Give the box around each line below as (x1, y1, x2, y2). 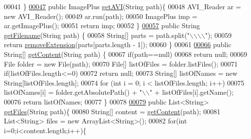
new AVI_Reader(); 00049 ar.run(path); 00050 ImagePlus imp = (4, 11, 197, 21)
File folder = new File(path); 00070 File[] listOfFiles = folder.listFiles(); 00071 (4, 58, 238, 69)
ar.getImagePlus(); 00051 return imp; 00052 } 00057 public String (4, 20, 200, 31)
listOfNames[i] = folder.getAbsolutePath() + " (4, 87, 142, 97)
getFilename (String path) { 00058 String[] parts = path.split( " (4, 30, 190, 40)
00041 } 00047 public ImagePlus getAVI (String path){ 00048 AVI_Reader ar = (4, 1, 241, 11)
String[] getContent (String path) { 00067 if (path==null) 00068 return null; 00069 (4, 49, 248, 59)
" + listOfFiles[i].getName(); (149, 87, 234, 97)
